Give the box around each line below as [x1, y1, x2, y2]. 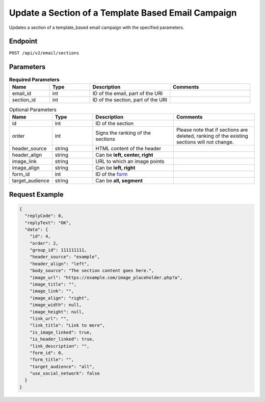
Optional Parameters [9, 106, 56, 113]
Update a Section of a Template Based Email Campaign [9, 7, 237, 18]
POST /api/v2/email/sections [9, 50, 79, 56]
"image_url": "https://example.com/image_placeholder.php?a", [29, 275, 183, 280]
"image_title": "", [29, 282, 77, 287]
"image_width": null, [29, 302, 82, 308]
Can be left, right [95, 165, 135, 171]
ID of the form [95, 171, 128, 178]
